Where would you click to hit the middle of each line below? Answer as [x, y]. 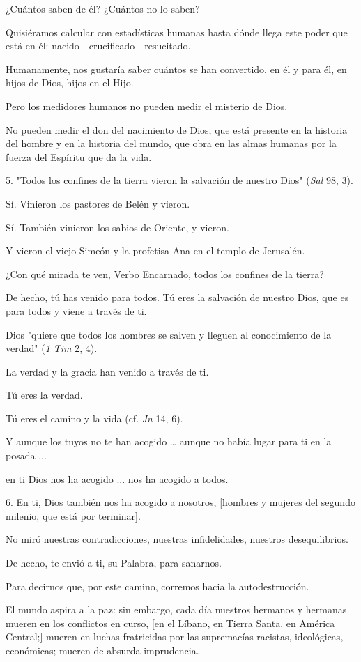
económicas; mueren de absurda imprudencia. [102, 650]
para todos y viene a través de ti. [76, 310]
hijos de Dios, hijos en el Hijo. [70, 83]
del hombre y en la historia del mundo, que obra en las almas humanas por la [171, 143]
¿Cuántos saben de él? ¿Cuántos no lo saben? [103, 8]
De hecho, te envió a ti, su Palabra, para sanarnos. [114, 563]
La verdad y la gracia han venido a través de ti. [107, 371]
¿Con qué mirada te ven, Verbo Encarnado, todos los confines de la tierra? [165, 274]
